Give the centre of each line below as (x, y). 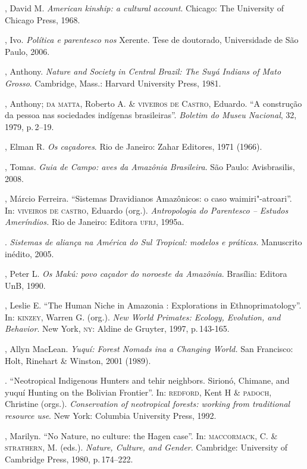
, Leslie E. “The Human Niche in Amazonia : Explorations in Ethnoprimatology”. (153, 305)
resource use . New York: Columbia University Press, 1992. (111, 416)
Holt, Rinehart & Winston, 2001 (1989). (78, 360)
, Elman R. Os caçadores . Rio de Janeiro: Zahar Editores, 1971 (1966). (134, 146)
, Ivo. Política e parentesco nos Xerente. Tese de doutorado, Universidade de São (152, 40)
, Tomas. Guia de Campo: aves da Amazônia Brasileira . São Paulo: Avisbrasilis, (150, 166)
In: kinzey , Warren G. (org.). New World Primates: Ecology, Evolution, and (143, 317)
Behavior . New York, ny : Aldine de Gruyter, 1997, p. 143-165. (117, 328)
